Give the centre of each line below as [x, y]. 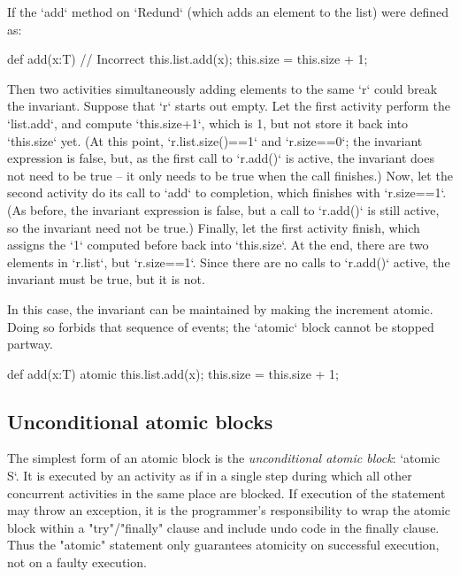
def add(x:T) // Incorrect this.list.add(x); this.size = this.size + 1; [188, 59]
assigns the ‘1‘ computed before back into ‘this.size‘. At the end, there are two [218, 245]
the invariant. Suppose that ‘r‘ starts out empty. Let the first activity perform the [229, 106]
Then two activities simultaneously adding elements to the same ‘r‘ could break [222, 88]
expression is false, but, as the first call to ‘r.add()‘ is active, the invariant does [221, 158]
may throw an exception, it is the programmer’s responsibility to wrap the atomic [229, 510]
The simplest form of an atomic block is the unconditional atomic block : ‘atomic [224, 458]
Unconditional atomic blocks [140, 421]
